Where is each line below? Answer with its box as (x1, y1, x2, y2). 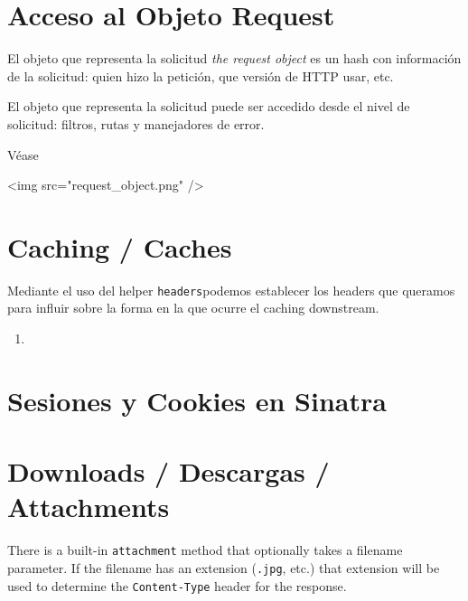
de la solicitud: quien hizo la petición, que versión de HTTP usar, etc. (7, 66, 394, 85)
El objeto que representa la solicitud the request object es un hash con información (7, 49, 462, 68)
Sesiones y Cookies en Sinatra (7, 381, 387, 418)
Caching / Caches (7, 228, 232, 265)
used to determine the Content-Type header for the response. (7, 576, 347, 595)
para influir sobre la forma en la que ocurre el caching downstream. (7, 298, 379, 317)
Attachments (7, 488, 170, 525)
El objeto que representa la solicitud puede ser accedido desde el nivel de (7, 97, 410, 116)
